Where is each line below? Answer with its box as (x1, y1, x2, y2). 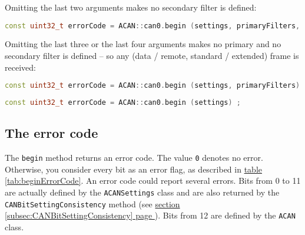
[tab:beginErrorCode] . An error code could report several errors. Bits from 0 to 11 (5, 174, 301, 187)
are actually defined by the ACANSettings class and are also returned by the (5, 186, 280, 198)
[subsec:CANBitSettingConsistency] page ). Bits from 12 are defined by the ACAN (5, 209, 296, 221)
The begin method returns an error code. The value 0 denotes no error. (5, 151, 263, 164)
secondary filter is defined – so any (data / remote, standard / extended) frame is (5, 49, 299, 62)
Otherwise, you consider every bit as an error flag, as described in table (5, 163, 262, 175)
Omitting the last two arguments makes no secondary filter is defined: (5, 1, 257, 13)
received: (5, 61, 36, 73)
